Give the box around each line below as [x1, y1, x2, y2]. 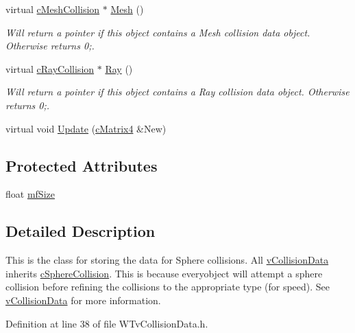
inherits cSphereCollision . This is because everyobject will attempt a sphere [5, 266, 323, 280]
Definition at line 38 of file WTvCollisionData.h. [5, 316, 208, 330]
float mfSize [5, 187, 55, 201]
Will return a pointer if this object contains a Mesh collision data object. [5, 25, 310, 39]
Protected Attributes [5, 154, 158, 176]
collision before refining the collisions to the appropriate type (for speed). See [5, 279, 330, 294]
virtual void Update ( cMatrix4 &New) [5, 121, 167, 135]
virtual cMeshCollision [5, 2, 100, 16]
